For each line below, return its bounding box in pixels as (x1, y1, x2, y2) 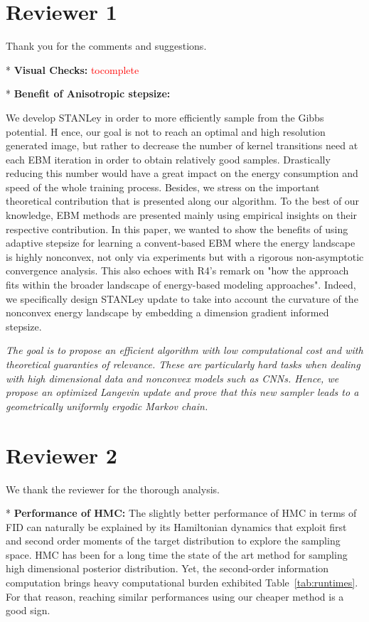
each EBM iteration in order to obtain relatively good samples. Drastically (6, 151, 331, 166)
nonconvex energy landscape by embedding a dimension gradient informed (6, 305, 329, 320)
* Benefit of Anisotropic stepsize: (6, 86, 171, 101)
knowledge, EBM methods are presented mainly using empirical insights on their (6, 208, 358, 222)
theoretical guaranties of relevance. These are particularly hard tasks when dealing (6, 357, 360, 371)
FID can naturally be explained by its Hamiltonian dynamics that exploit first (6, 519, 347, 534)
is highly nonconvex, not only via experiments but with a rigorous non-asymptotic (6, 249, 364, 264)
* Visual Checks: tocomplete (6, 62, 139, 77)
